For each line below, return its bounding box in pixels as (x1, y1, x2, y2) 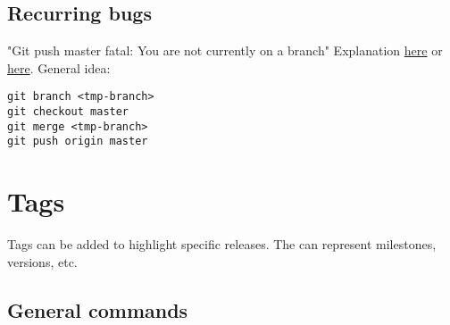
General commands (7, 296, 188, 323)
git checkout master (7, 105, 129, 119)
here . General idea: (7, 58, 111, 77)
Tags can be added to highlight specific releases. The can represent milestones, (7, 235, 437, 254)
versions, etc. (7, 252, 78, 271)
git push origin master (7, 135, 148, 148)
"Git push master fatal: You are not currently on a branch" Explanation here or (7, 41, 443, 60)
